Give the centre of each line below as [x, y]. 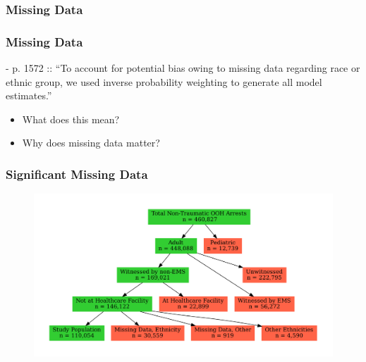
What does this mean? [71, 119]
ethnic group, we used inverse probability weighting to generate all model [164, 81]
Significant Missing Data [77, 174]
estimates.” [29, 95]
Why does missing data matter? [91, 143]
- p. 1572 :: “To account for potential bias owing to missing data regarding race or [183, 68]
